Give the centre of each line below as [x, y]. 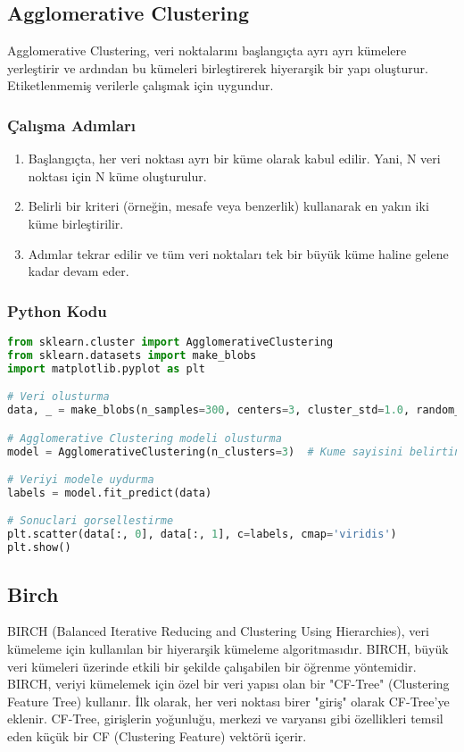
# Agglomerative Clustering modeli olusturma [145, 438]
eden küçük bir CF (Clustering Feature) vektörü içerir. [157, 735]
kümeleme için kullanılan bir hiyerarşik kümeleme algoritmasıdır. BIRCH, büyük [228, 648]
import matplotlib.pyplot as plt [106, 368]
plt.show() [39, 548]
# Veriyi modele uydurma [81, 480]
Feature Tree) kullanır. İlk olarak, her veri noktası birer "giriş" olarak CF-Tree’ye [228, 701]
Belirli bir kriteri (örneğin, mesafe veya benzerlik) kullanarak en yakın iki [228, 206]
